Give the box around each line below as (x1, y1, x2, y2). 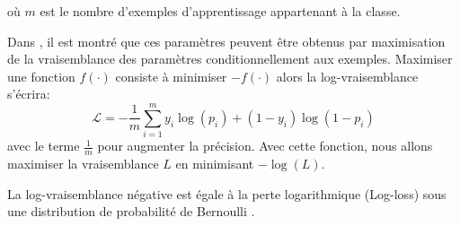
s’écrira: (7, 84, 50, 103)
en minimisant (175, 153, 254, 172)
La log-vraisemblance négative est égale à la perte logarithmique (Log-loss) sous (7, 184, 447, 203)
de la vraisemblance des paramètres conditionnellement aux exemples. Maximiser (7, 49, 453, 68)
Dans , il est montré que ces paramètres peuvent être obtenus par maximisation (7, 31, 446, 50)
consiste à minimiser (115, 66, 227, 85)
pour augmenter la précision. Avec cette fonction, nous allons (97, 136, 433, 155)
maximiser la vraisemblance (7, 153, 159, 172)
